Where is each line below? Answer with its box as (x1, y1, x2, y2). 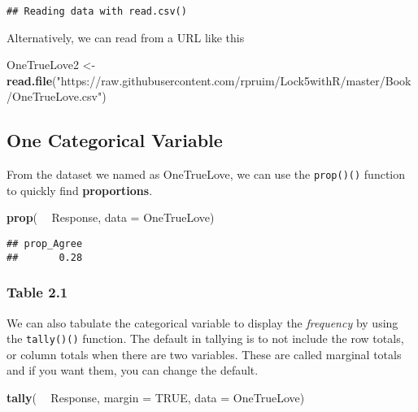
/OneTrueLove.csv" (7, 88, 102, 105)
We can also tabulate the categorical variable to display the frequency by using (7, 314, 398, 331)
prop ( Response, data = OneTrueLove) (7, 209, 215, 226)
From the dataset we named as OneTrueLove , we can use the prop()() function (7, 166, 406, 183)
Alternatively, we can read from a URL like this (7, 28, 245, 46)
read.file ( (7, 72, 57, 89)
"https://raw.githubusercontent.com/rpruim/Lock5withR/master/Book (56, 72, 411, 89)
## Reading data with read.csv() (7, 6, 187, 17)
